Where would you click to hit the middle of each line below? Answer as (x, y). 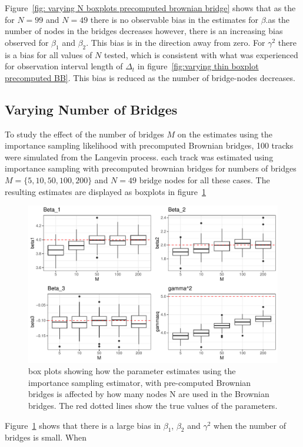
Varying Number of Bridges (91, 109)
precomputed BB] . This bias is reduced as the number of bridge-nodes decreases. (150, 77)
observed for (27, 42)
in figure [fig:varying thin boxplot (198, 66)
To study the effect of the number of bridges (84, 134)
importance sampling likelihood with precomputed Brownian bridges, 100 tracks (149, 145)
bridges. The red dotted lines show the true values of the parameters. (153, 405)
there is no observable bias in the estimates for (174, 19)
